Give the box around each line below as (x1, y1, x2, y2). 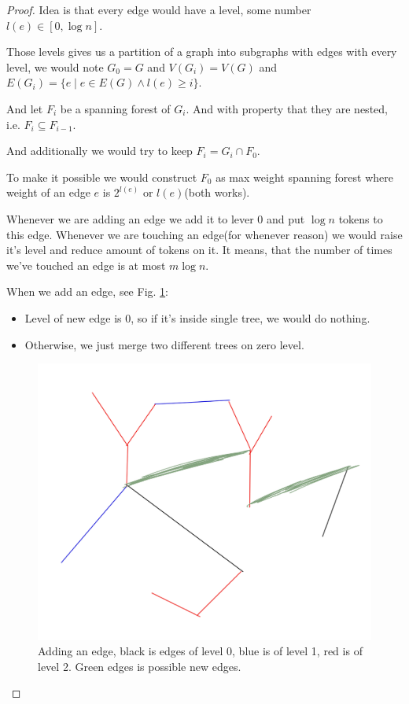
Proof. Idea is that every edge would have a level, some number (6, 2, 311, 17)
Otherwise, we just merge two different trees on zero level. (24, 336, 304, 352)
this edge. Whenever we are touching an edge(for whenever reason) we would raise (6, 226, 403, 242)
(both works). (184, 184, 250, 201)
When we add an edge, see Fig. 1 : (6, 283, 168, 300)
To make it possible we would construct (6, 168, 197, 185)
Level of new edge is (24, 309, 122, 326)
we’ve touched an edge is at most (6, 256, 166, 273)
